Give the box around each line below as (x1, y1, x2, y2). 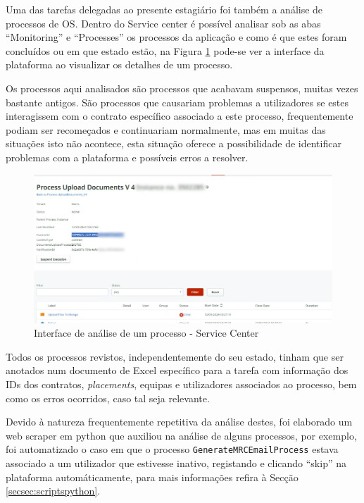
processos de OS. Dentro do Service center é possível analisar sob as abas (6, 15, 321, 30)
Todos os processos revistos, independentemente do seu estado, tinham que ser (6, 349, 344, 364)
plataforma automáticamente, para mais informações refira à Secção (6, 469, 299, 484)
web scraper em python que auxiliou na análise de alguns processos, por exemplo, (6, 428, 357, 442)
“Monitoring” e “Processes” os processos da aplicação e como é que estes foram (6, 30, 347, 44)
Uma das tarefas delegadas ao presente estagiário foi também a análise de (6, 2, 323, 16)
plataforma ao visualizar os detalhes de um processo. (6, 57, 233, 72)
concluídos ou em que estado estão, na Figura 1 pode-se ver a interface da (6, 43, 325, 58)
